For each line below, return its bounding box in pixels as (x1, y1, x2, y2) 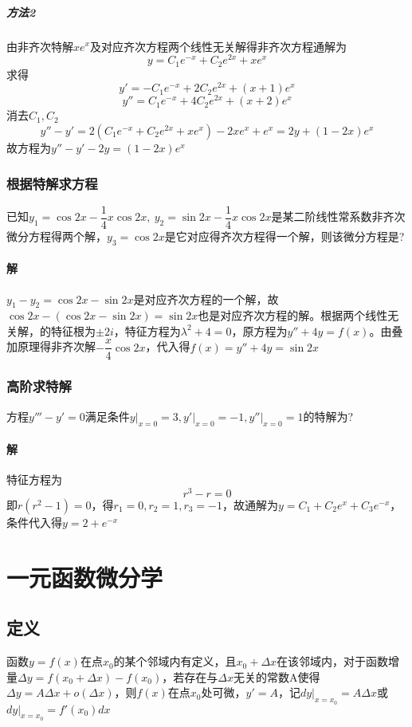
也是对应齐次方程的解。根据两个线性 (198, 307, 388, 324)
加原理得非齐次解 (6, 338, 96, 355)
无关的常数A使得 (233, 668, 320, 685)
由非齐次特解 (6, 37, 73, 54)
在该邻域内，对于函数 (277, 653, 389, 670)
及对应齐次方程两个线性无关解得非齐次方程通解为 (89, 37, 347, 54)
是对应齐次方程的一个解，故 (133, 290, 279, 307)
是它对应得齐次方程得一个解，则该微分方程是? (164, 227, 405, 244)
